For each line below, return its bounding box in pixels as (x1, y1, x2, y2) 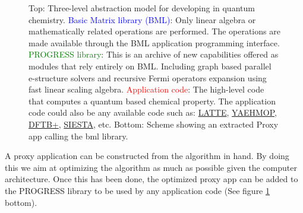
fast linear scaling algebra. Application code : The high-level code (29, 83, 264, 96)
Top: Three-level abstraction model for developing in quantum (29, 2, 255, 14)
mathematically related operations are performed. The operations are (29, 25, 280, 37)
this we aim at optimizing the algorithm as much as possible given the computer (5, 161, 297, 173)
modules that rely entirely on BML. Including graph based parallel (29, 59, 272, 72)
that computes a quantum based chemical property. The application (29, 94, 276, 107)
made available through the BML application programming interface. (29, 36, 280, 49)
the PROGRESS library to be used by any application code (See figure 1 (5, 184, 270, 196)
